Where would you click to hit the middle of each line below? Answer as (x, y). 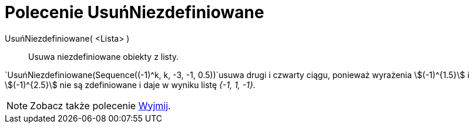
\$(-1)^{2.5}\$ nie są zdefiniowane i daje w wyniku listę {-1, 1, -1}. (130, 85)
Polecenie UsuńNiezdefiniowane (135, 12)
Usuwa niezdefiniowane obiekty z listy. (104, 56)
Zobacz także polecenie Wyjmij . (100, 105)
